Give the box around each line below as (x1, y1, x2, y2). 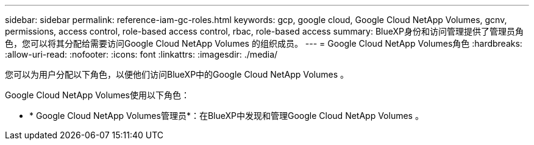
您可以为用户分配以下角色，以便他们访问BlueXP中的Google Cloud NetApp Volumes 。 (5, 69, 349, 79)
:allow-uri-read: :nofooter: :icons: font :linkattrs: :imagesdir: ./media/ (5, 49, 278, 59)
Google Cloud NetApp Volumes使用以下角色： (5, 90, 190, 100)
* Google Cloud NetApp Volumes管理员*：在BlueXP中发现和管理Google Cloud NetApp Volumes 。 (29, 110, 424, 121)
